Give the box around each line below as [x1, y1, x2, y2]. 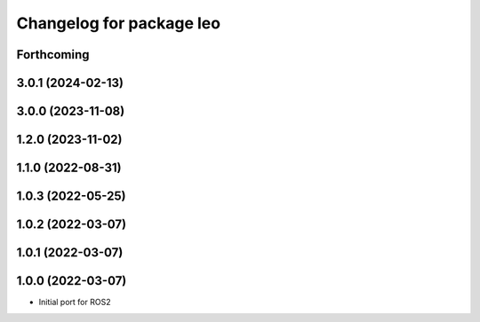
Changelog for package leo [16, 13, 221, 33]
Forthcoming [16, 47, 90, 62]
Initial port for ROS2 [38, 297, 111, 308]
